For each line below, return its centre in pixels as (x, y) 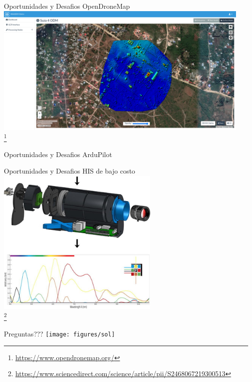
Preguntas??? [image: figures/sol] (60, 333)
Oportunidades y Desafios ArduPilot (58, 154)
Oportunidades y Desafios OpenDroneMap (67, 6)
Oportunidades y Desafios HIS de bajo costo (70, 171)
